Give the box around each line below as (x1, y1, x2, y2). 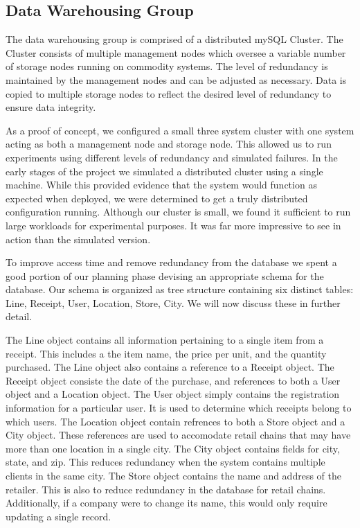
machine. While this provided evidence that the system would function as (6, 177, 317, 192)
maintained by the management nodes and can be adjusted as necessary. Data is (6, 72, 347, 87)
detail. (6, 309, 33, 324)
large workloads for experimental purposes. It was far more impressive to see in (6, 218, 341, 232)
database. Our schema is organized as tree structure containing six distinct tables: (6, 282, 354, 297)
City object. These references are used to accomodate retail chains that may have (6, 428, 351, 442)
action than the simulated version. (6, 231, 151, 246)
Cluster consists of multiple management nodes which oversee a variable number (6, 45, 346, 60)
